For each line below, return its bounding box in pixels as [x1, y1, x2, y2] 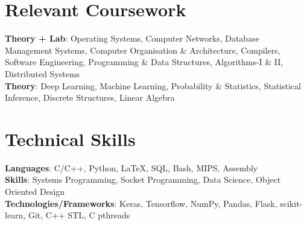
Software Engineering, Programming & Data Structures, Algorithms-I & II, [5, 55, 283, 68]
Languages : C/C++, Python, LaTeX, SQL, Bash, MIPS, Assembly [5, 161, 258, 174]
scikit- [280, 197, 303, 209]
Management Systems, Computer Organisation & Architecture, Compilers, [5, 43, 280, 56]
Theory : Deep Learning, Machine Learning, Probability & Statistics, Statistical [5, 79, 301, 92]
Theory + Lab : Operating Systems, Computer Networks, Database [5, 32, 259, 45]
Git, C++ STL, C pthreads [28, 209, 130, 221]
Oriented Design [5, 185, 65, 197]
